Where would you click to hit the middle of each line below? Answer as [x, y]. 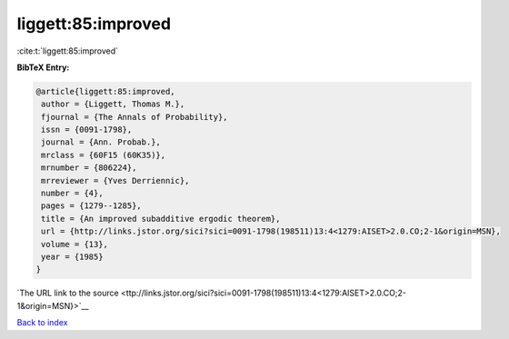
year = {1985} [72, 257]
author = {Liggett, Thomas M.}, [113, 104]
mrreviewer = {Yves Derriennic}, [115, 180]
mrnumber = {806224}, [89, 168]
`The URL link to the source [68, 293]
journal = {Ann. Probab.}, [101, 142]
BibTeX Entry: [43, 67]
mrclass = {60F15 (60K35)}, [104, 155]
